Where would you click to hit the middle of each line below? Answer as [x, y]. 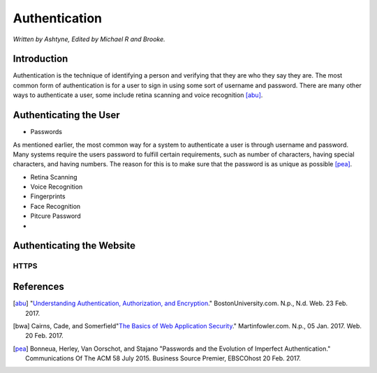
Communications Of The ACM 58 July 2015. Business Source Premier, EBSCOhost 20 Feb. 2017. [163, 358]
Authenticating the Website [74, 246]
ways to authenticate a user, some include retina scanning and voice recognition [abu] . [138, 95]
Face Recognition [56, 206]
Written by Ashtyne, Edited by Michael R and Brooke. [89, 39]
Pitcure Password [56, 216]
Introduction [40, 59]
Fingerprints [48, 196]
